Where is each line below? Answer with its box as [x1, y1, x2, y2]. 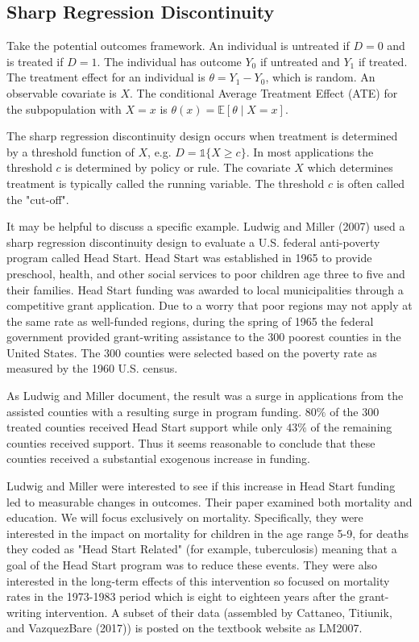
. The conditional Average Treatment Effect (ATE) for [129, 84, 398, 101]
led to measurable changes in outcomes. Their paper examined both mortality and [6, 493, 413, 510]
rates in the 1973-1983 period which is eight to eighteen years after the [6, 588, 355, 605]
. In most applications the [246, 143, 374, 160]
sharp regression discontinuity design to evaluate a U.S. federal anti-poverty [6, 233, 380, 250]
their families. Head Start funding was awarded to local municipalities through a [6, 281, 404, 298]
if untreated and [259, 52, 340, 69]
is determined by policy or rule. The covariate [64, 159, 291, 176]
